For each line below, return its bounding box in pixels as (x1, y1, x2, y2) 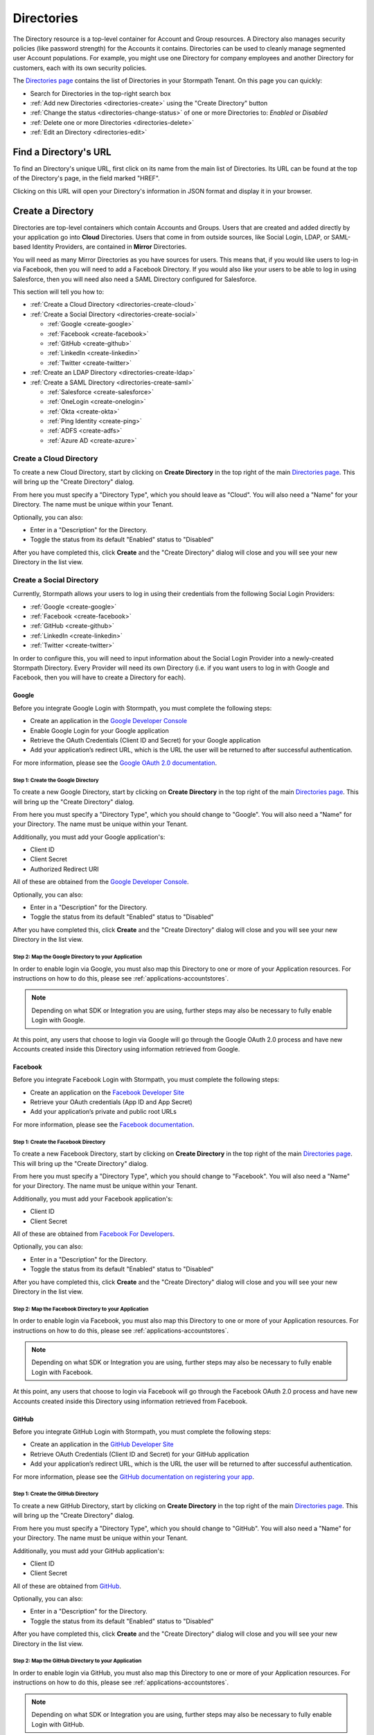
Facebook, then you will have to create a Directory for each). (12, 673, 186, 682)
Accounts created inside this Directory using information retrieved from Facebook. (12, 1397, 248, 1405)
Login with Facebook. (31, 1368, 93, 1376)
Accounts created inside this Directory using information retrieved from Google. (12, 1044, 240, 1053)
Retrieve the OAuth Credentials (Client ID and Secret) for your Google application (30, 736, 261, 744)
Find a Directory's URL (12, 146, 112, 158)
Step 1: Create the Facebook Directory (12, 1138, 106, 1145)
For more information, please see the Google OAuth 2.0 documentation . (12, 759, 217, 767)
